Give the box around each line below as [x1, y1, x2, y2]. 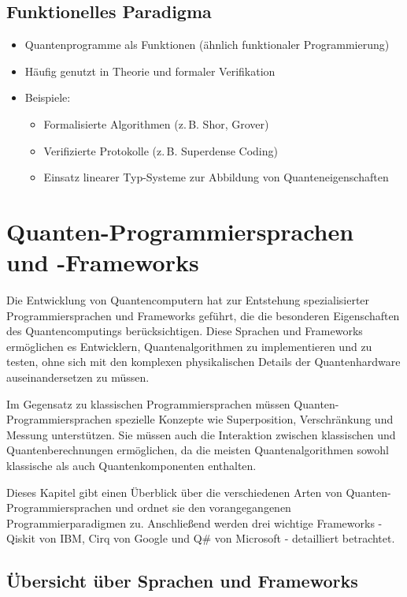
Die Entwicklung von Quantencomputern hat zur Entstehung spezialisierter [6, 292, 370, 308]
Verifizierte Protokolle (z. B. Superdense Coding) [43, 142, 278, 159]
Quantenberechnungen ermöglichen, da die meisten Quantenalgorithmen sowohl [6, 442, 390, 458]
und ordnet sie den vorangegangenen [115, 499, 291, 516]
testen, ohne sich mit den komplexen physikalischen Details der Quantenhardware [6, 353, 401, 370]
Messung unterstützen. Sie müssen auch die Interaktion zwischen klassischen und [6, 426, 396, 442]
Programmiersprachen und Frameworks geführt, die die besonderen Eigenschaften [6, 307, 400, 323]
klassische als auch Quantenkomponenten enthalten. [6, 457, 257, 474]
